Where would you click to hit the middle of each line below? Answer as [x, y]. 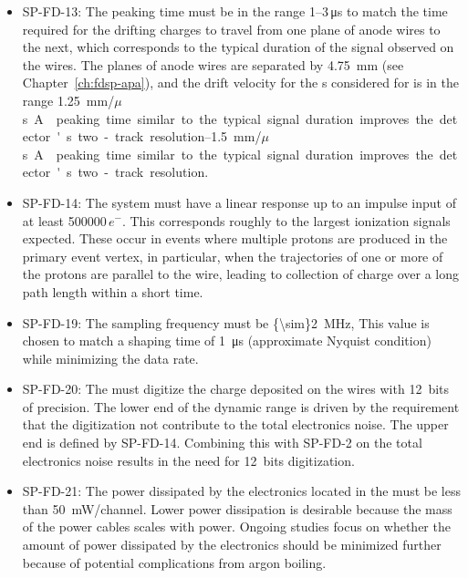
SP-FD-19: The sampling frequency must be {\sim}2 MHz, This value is [226, 322]
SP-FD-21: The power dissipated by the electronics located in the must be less [241, 491]
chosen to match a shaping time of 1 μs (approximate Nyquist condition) [227, 341]
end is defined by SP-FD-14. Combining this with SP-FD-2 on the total [222, 443]
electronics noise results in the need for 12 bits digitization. [188, 460]
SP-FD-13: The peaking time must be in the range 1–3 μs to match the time [235, 11]
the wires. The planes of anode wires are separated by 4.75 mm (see [213, 64]
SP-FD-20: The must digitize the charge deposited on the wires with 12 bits [236, 389]
